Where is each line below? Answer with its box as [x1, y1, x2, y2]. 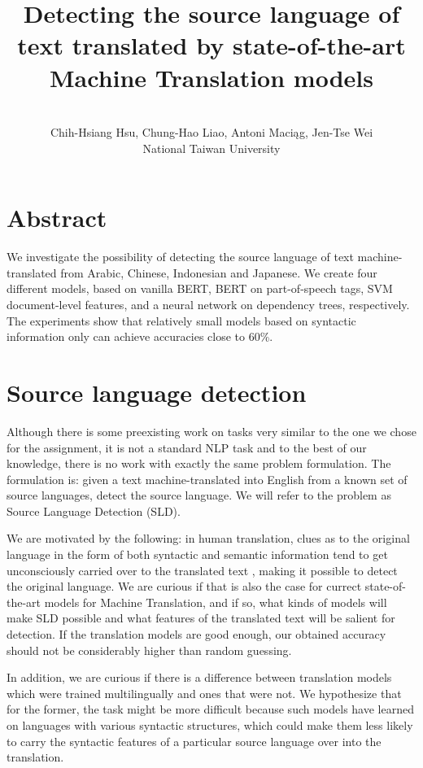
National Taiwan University [142, 139, 281, 156]
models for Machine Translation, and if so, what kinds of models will [44, 593, 387, 610]
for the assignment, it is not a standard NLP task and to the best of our [7, 439, 367, 456]
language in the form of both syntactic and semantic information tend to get [7, 546, 388, 563]
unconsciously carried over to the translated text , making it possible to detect [7, 561, 398, 578]
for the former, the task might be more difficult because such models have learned [7, 700, 414, 718]
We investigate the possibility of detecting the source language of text [7, 248, 354, 265]
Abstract [7, 201, 107, 234]
